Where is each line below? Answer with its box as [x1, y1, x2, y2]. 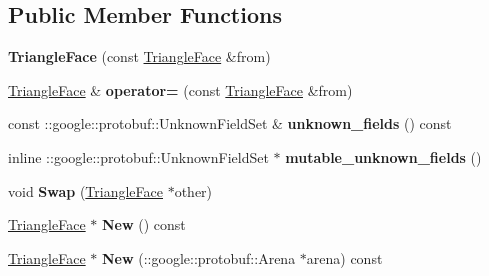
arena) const [306, 247, 383, 268]
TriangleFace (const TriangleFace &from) [8, 46, 271, 67]
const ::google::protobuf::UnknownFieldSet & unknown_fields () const [8, 113, 452, 134]
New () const [101, 214, 186, 235]
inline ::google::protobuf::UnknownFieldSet [8, 146, 269, 167]
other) [174, 180, 213, 201]
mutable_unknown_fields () [285, 146, 482, 167]
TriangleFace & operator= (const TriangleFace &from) [8, 79, 353, 100]
